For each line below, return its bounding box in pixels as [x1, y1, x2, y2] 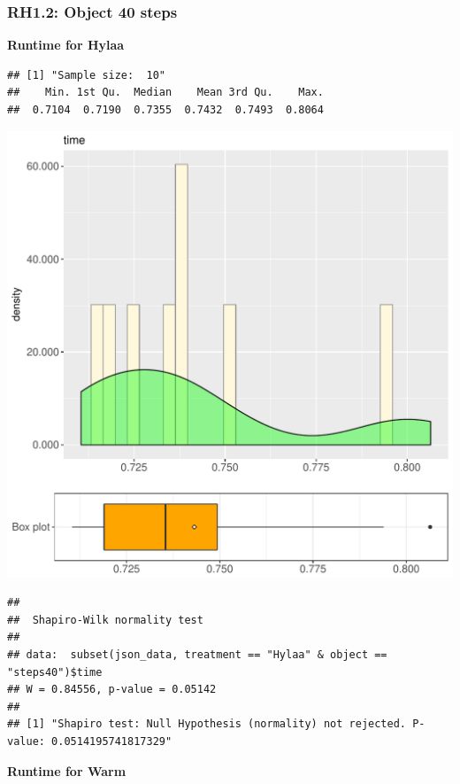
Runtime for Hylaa [7, 35, 125, 54]
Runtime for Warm [7, 761, 126, 780]
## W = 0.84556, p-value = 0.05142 [7, 683, 217, 696]
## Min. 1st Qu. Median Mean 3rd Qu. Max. [7, 86, 324, 99]
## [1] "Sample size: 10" [7, 68, 165, 82]
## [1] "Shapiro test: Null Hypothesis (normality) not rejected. [7, 718, 407, 731]
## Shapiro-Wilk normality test [7, 613, 203, 626]
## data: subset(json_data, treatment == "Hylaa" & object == [7, 648, 387, 661]
